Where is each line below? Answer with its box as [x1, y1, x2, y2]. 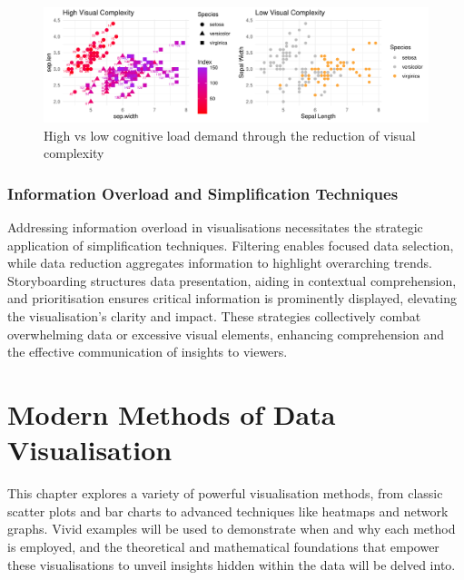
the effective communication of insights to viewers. [7, 342, 288, 361]
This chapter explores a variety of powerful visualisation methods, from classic [7, 484, 443, 503]
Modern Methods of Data [7, 396, 336, 433]
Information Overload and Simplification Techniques [7, 182, 399, 204]
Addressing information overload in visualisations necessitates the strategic [7, 218, 423, 237]
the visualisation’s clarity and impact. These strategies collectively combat [7, 307, 421, 326]
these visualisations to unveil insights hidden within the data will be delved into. [7, 555, 456, 574]
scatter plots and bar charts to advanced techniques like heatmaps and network [7, 501, 449, 520]
